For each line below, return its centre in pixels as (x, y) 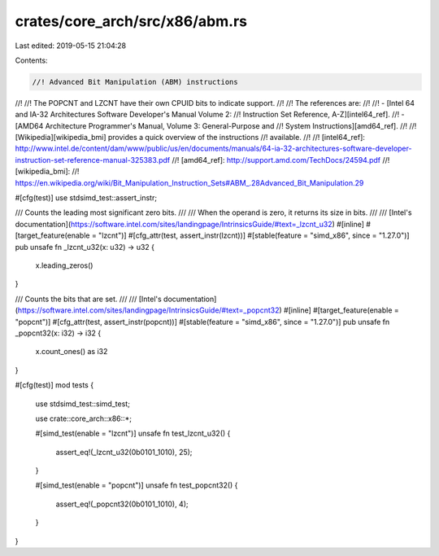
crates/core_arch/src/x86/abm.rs (131, 21)
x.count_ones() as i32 (72, 352)
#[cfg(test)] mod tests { (54, 385)
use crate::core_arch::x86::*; (84, 418)
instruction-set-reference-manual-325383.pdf (93, 160)
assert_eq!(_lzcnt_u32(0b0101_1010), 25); (124, 452)
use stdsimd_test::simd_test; (83, 404)
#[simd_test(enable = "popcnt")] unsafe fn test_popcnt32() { (137, 485)
